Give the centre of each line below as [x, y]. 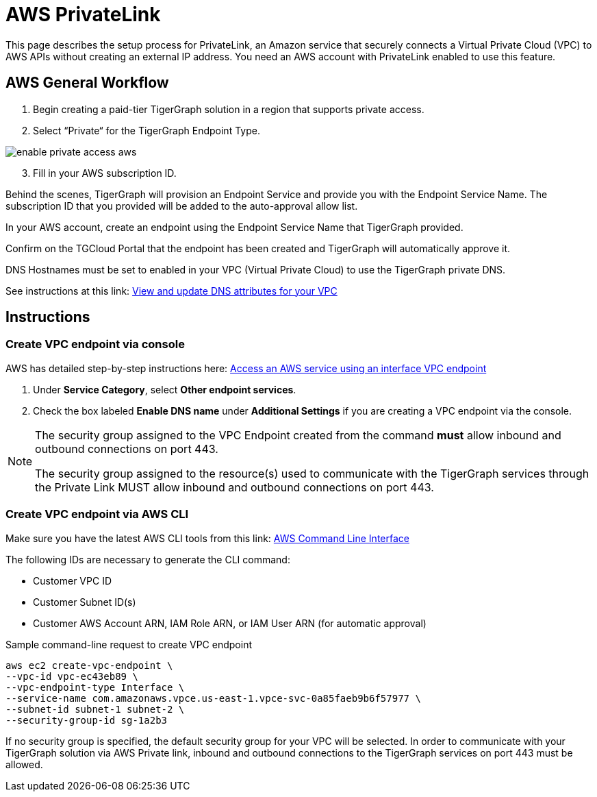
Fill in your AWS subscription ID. [105, 173]
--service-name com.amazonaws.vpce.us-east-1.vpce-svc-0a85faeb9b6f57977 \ [213, 698]
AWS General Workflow [87, 83]
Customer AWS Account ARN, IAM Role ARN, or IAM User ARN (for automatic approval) [230, 623]
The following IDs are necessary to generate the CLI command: [148, 559]
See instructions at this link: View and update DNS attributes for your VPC [172, 291]
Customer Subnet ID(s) [85, 602]
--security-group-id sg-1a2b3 [87, 720]
